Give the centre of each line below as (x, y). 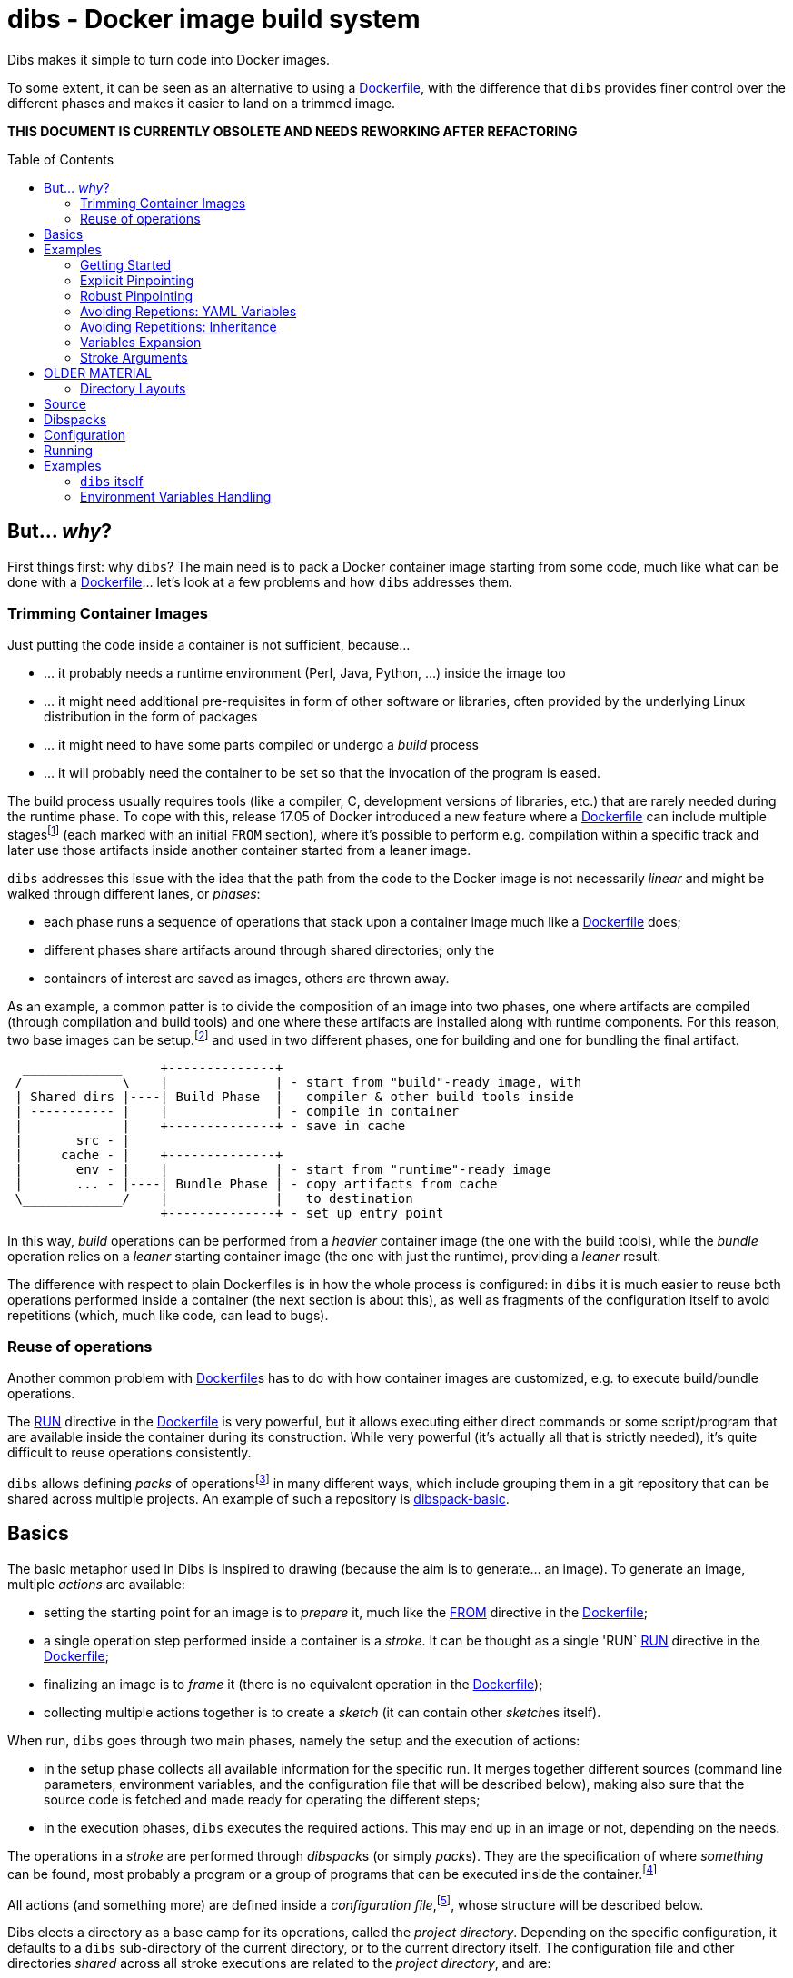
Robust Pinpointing (137, 295)
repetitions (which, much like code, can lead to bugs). (168, 1315)
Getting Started (126, 264)
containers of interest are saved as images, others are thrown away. (247, 978)
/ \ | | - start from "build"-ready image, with (298, 1082)
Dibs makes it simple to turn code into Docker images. (169, 59)
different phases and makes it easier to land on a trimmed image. (202, 103)
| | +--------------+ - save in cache (210, 1125)
